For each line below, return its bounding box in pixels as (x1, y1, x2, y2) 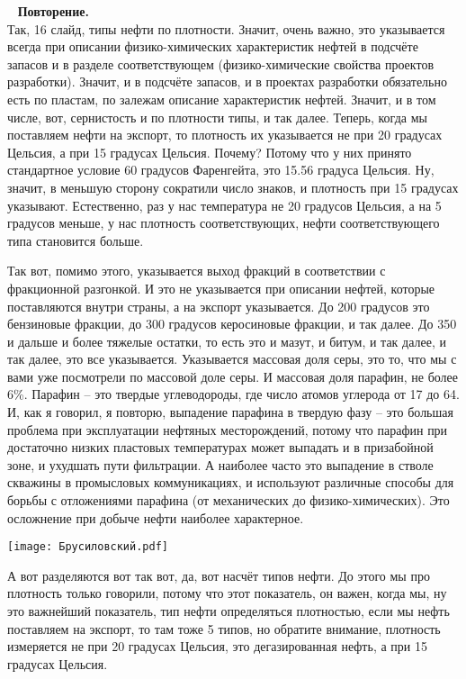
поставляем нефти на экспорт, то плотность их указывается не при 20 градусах (7, 125, 443, 144)
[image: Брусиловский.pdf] (7, 540, 168, 554)
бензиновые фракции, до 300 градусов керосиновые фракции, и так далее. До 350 (7, 314, 457, 333)
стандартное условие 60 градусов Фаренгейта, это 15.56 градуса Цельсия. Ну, (7, 160, 435, 179)
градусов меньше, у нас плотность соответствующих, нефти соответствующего (7, 213, 440, 232)
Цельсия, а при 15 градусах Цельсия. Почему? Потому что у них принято (7, 142, 412, 161)
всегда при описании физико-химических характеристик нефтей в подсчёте (7, 37, 418, 56)
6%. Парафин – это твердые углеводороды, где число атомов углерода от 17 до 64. (7, 385, 460, 403)
